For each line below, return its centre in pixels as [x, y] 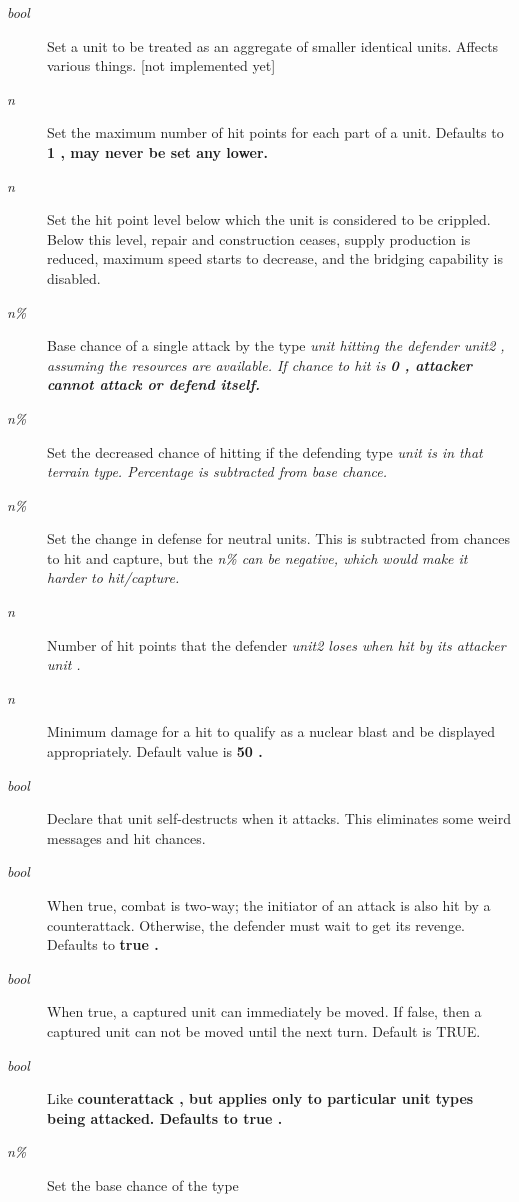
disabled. [74, 277]
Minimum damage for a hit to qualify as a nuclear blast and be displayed [271, 731]
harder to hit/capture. [113, 577]
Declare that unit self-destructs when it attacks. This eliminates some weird [279, 818]
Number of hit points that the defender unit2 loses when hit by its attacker [276, 644]
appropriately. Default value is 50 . [155, 751]
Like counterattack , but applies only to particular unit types [260, 1098]
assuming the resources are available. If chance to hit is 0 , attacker [259, 364]
